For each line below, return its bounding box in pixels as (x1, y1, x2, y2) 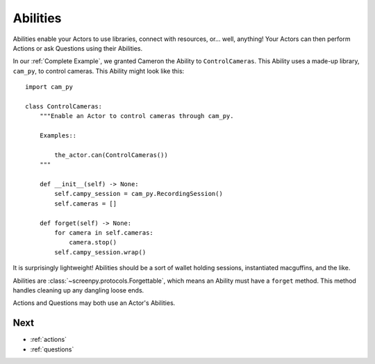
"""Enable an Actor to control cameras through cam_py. (39, 112, 234, 120)
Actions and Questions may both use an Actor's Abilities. (12, 299, 176, 307)
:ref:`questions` (30, 345, 74, 354)
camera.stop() (69, 238, 117, 247)
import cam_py (25, 83, 73, 91)
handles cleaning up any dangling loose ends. (12, 286, 144, 295)
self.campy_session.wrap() (54, 248, 147, 256)
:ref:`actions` (30, 336, 67, 344)
